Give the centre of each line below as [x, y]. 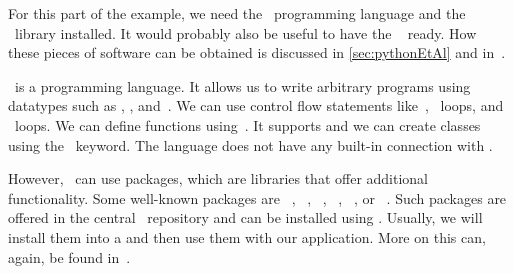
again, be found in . [69, 256]
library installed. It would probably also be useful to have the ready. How [245, 32]
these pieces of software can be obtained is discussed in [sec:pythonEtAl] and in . [257, 52]
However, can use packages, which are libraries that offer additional [218, 178]
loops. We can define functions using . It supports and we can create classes [247, 124]
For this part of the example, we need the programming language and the [237, 13]
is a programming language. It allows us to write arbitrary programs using [242, 85]
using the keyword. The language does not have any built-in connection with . [250, 144]
